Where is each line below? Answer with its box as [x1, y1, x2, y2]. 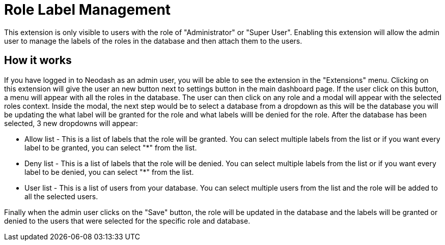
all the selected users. [24, 192, 98, 201]
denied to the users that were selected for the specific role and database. [4, 216, 251, 225]
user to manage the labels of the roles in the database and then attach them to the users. [4, 36, 302, 45]
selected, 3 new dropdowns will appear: [4, 118, 138, 128]
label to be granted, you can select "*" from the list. [24, 143, 197, 152]
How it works [4, 54, 72, 67]
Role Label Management [4, 1, 171, 18]
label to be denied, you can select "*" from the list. [24, 167, 194, 176]
